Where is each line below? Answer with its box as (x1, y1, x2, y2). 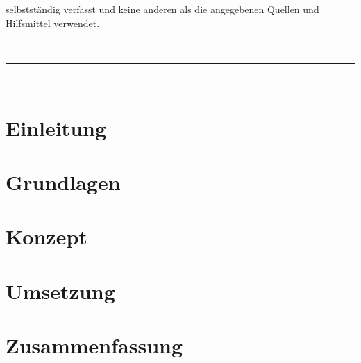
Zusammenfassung (6, 331, 183, 360)
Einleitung (6, 113, 107, 142)
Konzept (6, 222, 87, 251)
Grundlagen (6, 167, 121, 196)
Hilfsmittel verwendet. (6, 15, 100, 30)
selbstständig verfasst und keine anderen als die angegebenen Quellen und (6, 2, 319, 16)
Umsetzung (6, 276, 115, 305)
